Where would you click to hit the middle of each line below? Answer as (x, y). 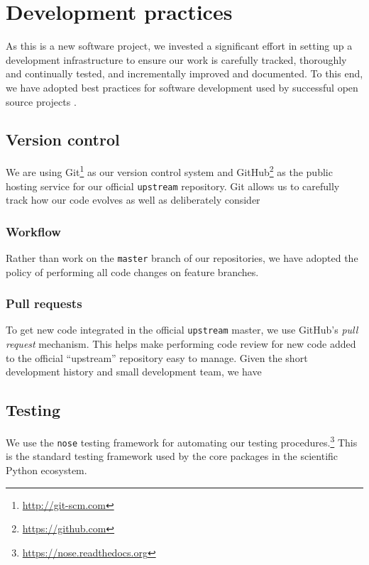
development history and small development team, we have (134, 372)
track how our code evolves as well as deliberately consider (133, 200)
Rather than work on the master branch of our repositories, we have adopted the (182, 258)
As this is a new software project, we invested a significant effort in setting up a (179, 46)
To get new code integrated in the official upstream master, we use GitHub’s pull (182, 330)
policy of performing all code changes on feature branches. (132, 271)
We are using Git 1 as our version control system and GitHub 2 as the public (169, 171)
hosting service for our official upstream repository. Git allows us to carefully (173, 186)
